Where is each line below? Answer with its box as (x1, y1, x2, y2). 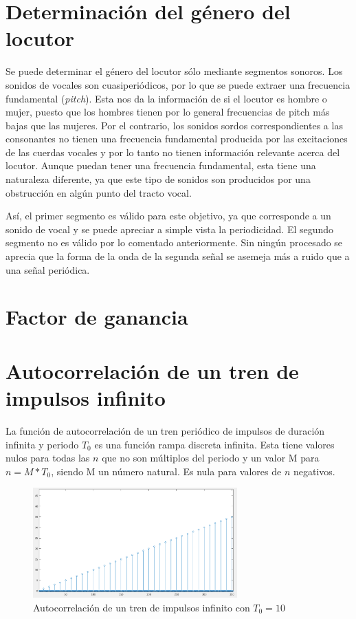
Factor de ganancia (5, 303, 188, 331)
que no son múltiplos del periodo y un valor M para (102, 450, 320, 465)
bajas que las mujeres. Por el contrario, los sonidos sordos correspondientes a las (5, 118, 343, 132)
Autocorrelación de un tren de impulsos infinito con (33, 600, 250, 614)
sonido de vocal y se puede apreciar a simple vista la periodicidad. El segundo (5, 221, 334, 236)
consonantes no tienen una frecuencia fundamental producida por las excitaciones (5, 131, 348, 146)
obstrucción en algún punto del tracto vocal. (5, 185, 192, 199)
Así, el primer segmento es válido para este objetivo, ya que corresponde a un (5, 208, 331, 223)
